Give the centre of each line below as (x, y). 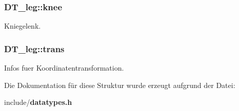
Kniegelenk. (23, 26)
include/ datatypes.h (38, 102)
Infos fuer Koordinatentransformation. (64, 68)
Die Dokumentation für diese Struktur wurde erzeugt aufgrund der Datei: (120, 85)
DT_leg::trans (34, 48)
